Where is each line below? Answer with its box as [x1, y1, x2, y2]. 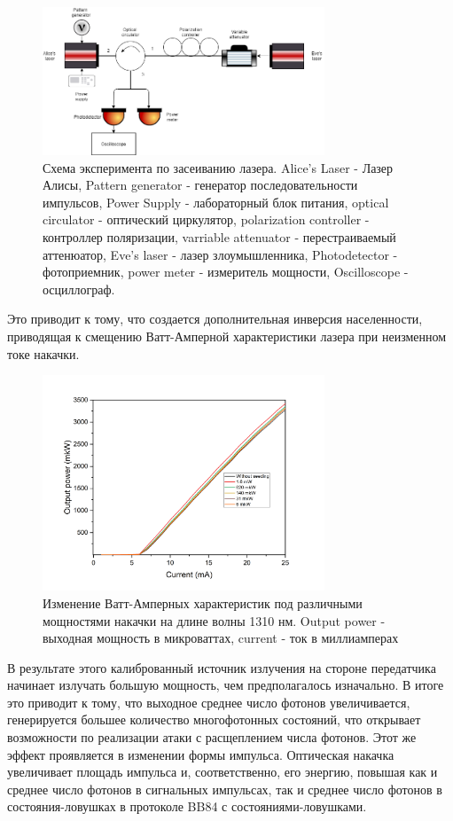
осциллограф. [43, 279, 115, 298]
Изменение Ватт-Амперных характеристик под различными [43, 593, 363, 612]
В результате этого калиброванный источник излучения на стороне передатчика [7, 658, 436, 676]
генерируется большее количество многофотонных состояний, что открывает [7, 710, 421, 729]
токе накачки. [7, 344, 80, 363]
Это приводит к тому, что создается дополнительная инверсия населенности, [7, 309, 423, 328]
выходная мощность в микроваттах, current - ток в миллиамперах [43, 629, 399, 647]
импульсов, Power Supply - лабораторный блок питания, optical [43, 192, 389, 211]
